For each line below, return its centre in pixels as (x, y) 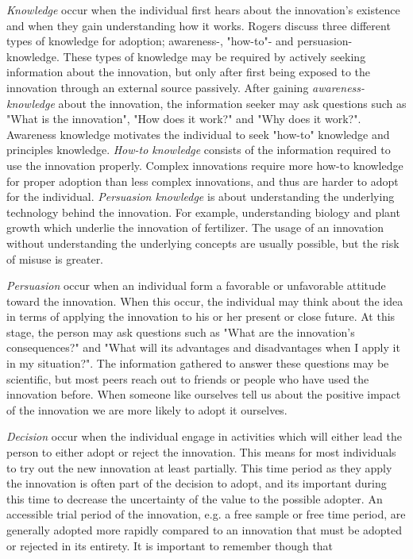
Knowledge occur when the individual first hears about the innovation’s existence (203, 10)
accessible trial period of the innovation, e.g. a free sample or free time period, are (206, 514)
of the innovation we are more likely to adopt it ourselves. (147, 409)
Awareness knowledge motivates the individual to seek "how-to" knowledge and (198, 134)
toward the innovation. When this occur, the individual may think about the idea (205, 301)
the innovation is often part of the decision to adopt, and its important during (197, 483)
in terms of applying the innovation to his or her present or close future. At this (201, 316)
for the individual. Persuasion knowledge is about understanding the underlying (201, 197)
